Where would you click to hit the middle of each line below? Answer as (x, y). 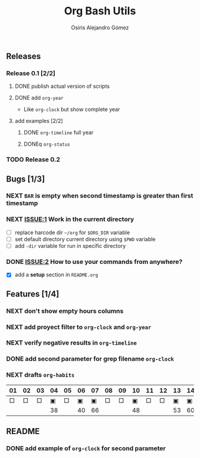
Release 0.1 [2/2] (31, 73)
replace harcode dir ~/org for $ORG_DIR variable (72, 232)
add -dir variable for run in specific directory (70, 245)
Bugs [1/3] (26, 179)
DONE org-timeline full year (59, 133)
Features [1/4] (33, 294)
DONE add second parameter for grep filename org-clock (90, 359)
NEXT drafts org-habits (40, 375)
